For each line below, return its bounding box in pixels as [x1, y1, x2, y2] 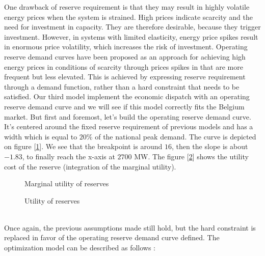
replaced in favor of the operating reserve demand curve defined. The [4, 232, 220, 243]
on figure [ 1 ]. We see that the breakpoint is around [4, 141, 163, 152]
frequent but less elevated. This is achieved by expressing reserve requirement [4, 71, 246, 82]
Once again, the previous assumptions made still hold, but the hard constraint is [4, 222, 256, 233]
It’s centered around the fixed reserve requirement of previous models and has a [4, 121, 253, 132]
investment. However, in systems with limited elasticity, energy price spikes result [4, 31, 258, 42]
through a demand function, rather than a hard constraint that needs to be [4, 81, 240, 92]
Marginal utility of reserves [24, 178, 109, 189]
